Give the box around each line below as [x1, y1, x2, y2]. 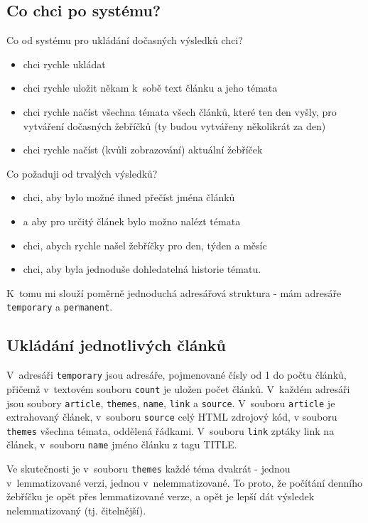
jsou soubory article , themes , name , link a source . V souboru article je [6, 395, 335, 410]
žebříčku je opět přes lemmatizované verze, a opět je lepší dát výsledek [6, 489, 315, 504]
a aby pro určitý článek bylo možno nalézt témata [23, 213, 241, 228]
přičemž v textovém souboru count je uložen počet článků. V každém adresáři [6, 381, 350, 396]
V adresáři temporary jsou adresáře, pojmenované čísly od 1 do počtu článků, [6, 367, 347, 382]
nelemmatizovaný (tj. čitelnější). [6, 502, 146, 517]
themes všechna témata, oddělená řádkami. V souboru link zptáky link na [6, 423, 335, 438]
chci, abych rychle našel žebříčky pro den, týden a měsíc [23, 237, 267, 252]
